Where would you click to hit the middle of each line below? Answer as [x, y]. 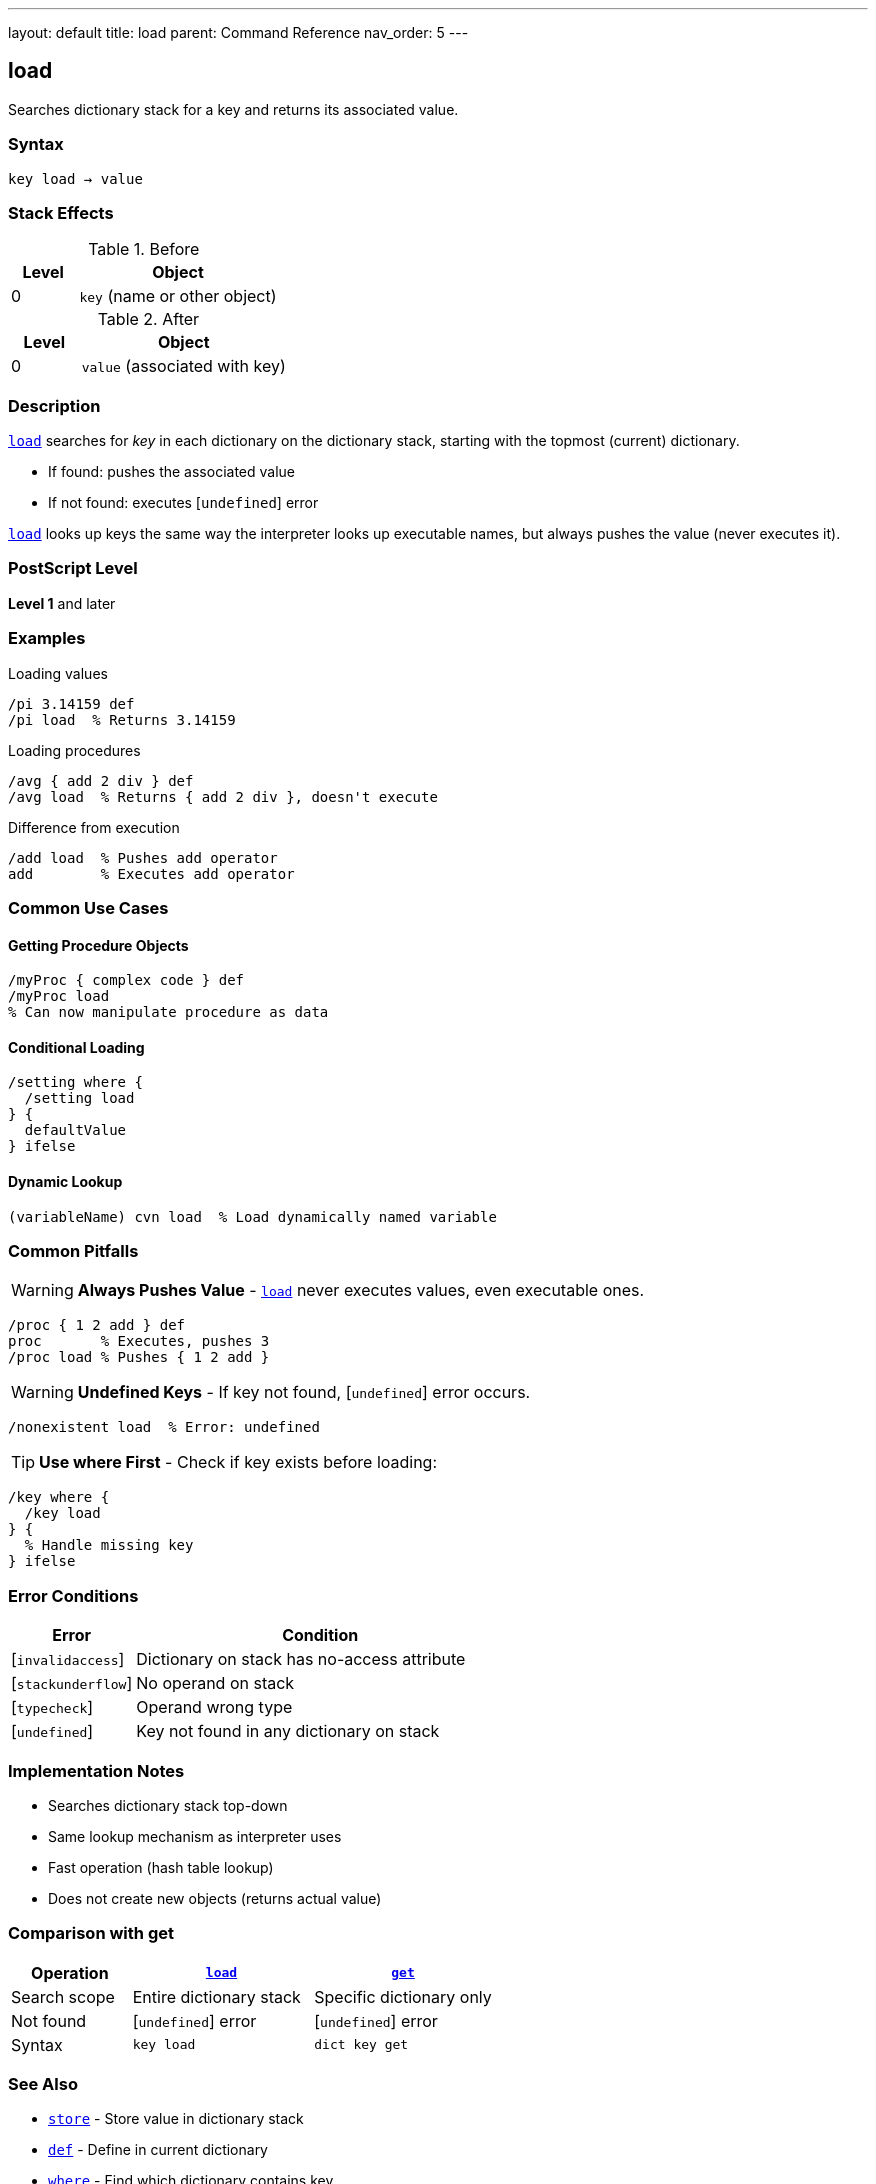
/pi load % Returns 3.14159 [122, 719]
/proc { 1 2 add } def [97, 1325]
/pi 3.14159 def [71, 703]
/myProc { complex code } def [126, 980]
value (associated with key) [183, 366]
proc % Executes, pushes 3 [139, 1341]
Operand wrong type [214, 1707]
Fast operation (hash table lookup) [161, 1867]
